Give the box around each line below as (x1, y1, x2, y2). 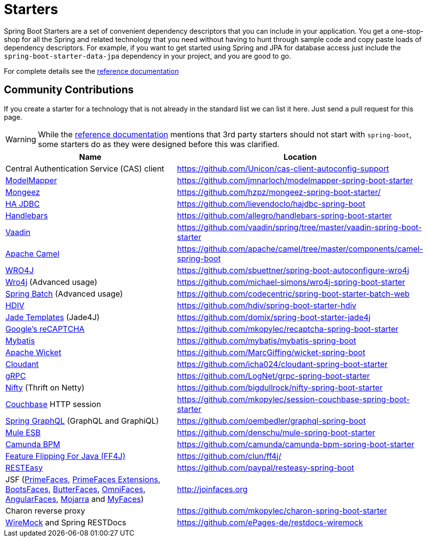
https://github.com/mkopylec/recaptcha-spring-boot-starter (177, 324, 399, 334)
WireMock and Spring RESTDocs (5, 517, 126, 527)
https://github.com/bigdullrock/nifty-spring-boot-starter (177, 382, 383, 392)
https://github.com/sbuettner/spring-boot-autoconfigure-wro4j (177, 265, 409, 275)
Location (283, 151, 317, 162)
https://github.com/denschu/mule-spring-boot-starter (177, 427, 376, 437)
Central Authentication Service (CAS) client (5, 163, 164, 173)
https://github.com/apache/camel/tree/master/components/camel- (177, 243, 423, 254)
